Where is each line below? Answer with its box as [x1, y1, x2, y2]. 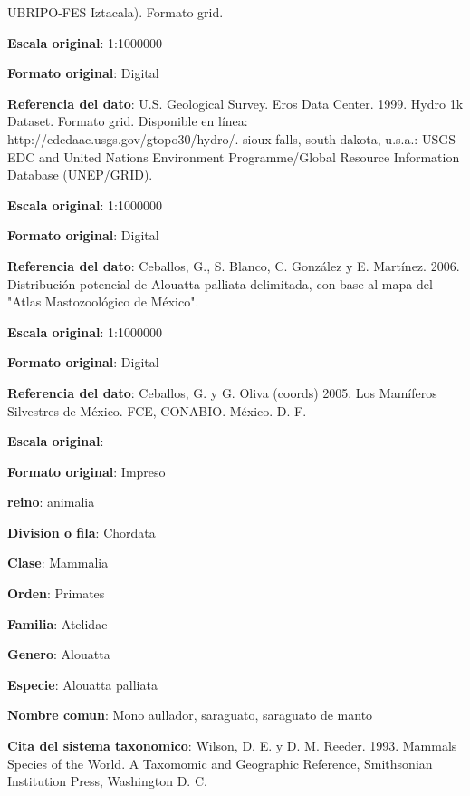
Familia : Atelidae [7, 614, 108, 633]
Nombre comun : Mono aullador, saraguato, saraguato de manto [7, 705, 373, 724]
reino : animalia [7, 492, 95, 511]
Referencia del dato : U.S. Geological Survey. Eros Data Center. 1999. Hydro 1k [7, 93, 464, 112]
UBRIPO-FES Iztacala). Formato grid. [7, 3, 224, 21]
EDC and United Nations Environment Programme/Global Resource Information [7, 147, 460, 166]
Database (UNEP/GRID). [7, 165, 153, 184]
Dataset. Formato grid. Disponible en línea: [7, 112, 248, 131]
